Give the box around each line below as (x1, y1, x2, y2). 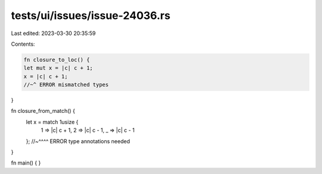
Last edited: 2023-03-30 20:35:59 (11, 30, 96, 37)
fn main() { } (11, 159, 41, 166)
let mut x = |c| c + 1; (23, 65, 94, 71)
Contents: (11, 40, 35, 48)
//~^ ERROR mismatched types (23, 81, 109, 88)
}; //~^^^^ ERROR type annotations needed (26, 137, 131, 145)
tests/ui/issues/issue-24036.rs (11, 9, 171, 22)
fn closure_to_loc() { (23, 56, 90, 63)
